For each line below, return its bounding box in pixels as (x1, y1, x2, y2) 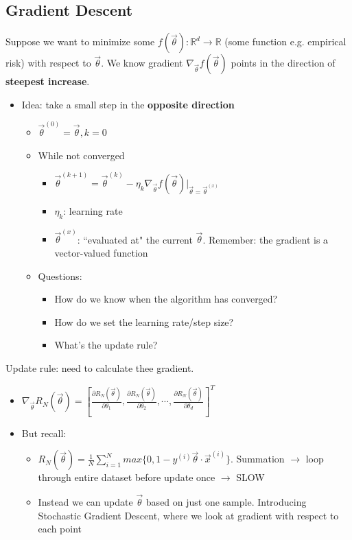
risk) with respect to (5, 56, 91, 70)
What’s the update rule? (54, 338, 158, 352)
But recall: (21, 425, 67, 440)
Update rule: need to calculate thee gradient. (5, 360, 194, 375)
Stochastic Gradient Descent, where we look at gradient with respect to (38, 508, 339, 522)
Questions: (38, 268, 82, 283)
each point (38, 521, 82, 536)
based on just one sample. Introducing (145, 495, 307, 509)
